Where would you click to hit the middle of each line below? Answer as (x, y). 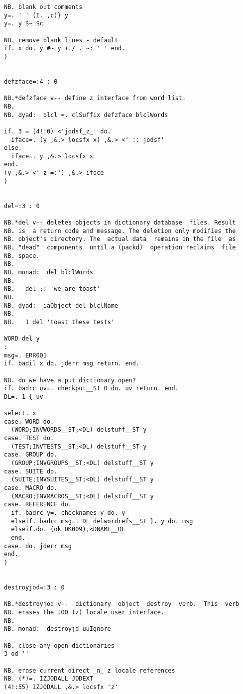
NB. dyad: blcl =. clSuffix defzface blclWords (86, 115)
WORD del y (22, 339)
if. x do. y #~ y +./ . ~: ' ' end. (65, 49)
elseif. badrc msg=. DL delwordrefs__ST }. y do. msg (102, 521)
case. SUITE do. (31, 471)
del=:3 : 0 (22, 206)
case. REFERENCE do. (38, 505)
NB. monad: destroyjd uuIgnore (58, 629)
